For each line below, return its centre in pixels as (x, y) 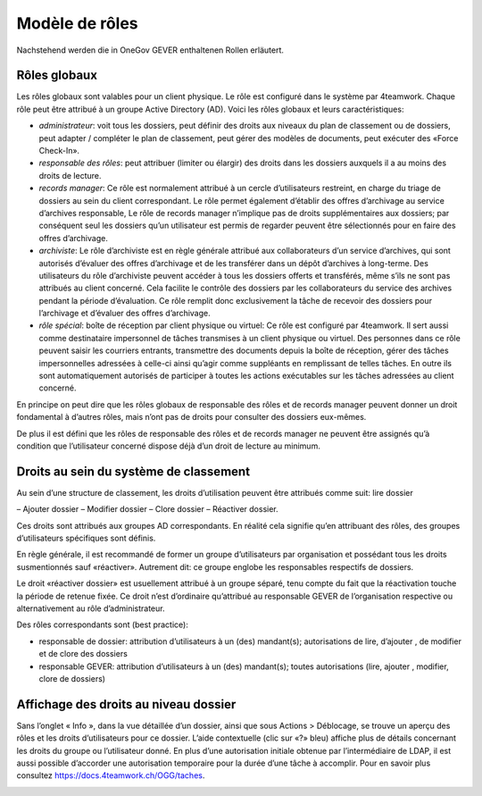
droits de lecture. (70, 175)
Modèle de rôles (77, 23)
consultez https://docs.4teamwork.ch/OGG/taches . (111, 775)
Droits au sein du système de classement (133, 471)
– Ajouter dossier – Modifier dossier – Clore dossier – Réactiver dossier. (147, 509)
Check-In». (59, 151)
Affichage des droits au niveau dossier (126, 704)
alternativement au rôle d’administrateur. (91, 608)
